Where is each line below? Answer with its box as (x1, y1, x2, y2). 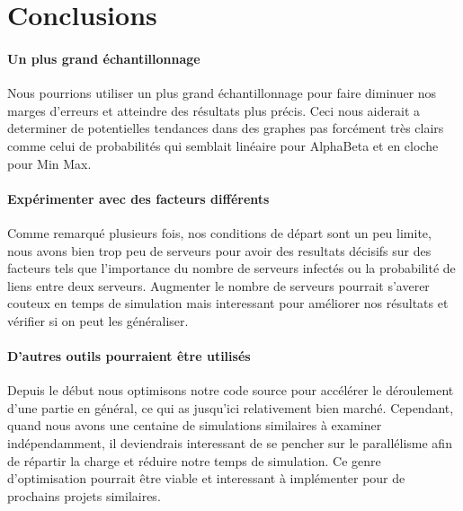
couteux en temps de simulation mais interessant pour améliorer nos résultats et (7, 294, 449, 313)
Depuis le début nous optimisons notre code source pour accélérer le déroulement (7, 381, 454, 400)
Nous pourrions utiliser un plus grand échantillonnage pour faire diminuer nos (7, 84, 437, 102)
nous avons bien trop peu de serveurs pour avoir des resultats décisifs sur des (7, 241, 432, 260)
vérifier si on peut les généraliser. (7, 311, 189, 330)
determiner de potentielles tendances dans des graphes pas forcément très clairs (7, 119, 444, 137)
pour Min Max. (7, 154, 92, 172)
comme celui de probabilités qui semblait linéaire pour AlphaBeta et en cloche (7, 136, 439, 154)
